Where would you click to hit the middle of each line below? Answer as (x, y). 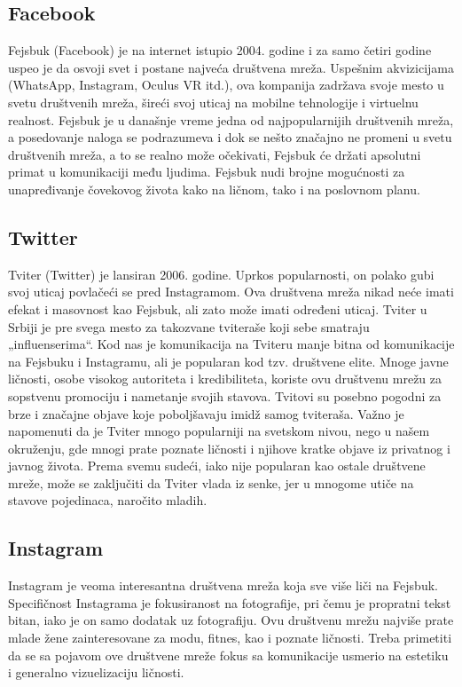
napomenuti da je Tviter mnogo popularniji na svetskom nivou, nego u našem (219, 431)
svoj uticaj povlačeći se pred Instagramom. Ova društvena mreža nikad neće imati (231, 292)
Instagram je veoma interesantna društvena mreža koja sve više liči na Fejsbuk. (223, 585)
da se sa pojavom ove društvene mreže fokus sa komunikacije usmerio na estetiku (228, 655)
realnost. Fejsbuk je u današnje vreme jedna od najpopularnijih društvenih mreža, (231, 119)
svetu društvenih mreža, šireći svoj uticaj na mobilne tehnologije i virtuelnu (213, 102)
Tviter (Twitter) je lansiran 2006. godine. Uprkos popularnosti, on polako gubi (221, 274)
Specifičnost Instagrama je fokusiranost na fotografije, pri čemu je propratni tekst (230, 602)
